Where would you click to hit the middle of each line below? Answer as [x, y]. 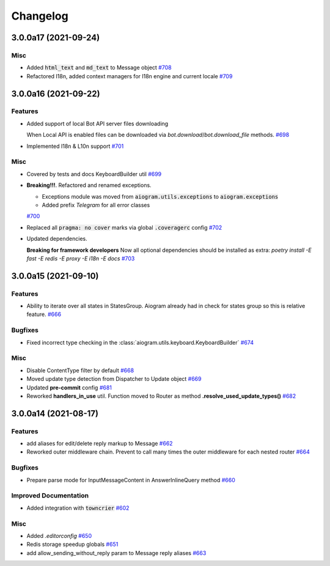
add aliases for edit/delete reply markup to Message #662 [100, 444]
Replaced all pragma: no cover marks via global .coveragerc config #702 [124, 227]
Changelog [40, 16]
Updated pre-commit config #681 [69, 388]
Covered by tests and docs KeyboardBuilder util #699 [94, 174]
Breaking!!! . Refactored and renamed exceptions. [89, 185]
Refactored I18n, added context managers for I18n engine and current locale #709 [130, 76]
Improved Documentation [50, 496]
